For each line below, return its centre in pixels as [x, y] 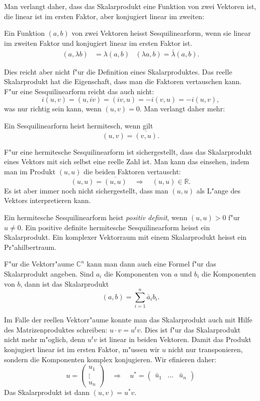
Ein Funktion [24, 33]
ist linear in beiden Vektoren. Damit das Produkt [175, 339]
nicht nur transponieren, [205, 349]
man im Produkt [30, 171]
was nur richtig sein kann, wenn [53, 109]
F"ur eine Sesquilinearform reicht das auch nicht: [79, 91]
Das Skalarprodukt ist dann [47, 392]
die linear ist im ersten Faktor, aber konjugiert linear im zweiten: [104, 16]
